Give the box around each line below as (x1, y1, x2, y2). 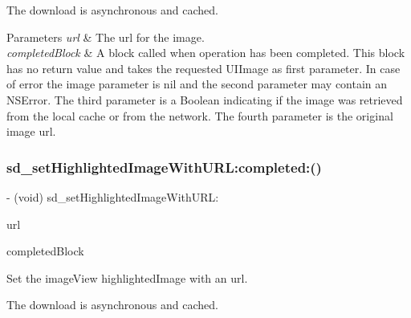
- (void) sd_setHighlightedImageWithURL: (6, 188, 219, 205)
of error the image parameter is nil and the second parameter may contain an (6, 75, 388, 92)
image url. (6, 123, 56, 140)
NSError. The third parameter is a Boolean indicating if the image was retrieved (6, 91, 403, 108)
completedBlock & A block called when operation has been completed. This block (6, 44, 405, 61)
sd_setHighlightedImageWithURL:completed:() (6, 157, 322, 177)
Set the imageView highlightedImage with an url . (6, 269, 248, 286)
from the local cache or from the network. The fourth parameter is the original (6, 107, 393, 124)
